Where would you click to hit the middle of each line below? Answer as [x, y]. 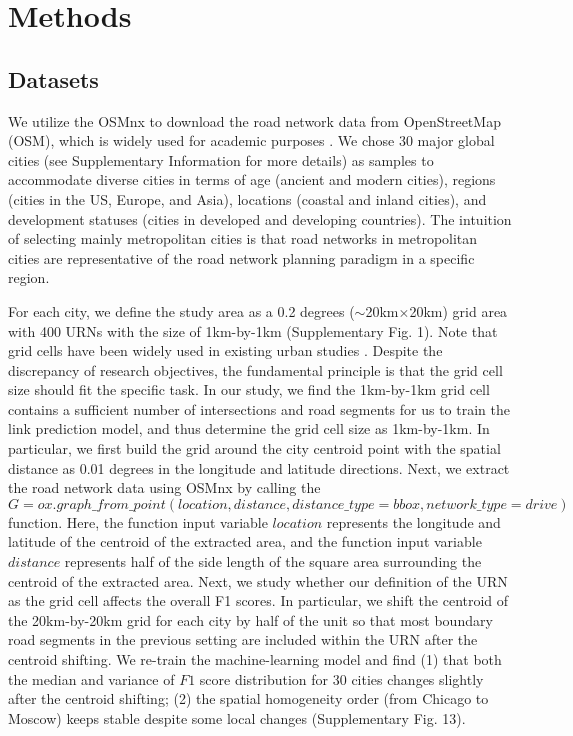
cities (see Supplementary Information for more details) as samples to [221, 159]
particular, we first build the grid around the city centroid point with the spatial [254, 448]
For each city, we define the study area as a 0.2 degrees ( [181, 310]
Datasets [53, 78]
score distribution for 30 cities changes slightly [341, 678]
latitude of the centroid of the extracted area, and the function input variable [245, 541]
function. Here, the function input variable [138, 521]
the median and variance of [91, 678]
